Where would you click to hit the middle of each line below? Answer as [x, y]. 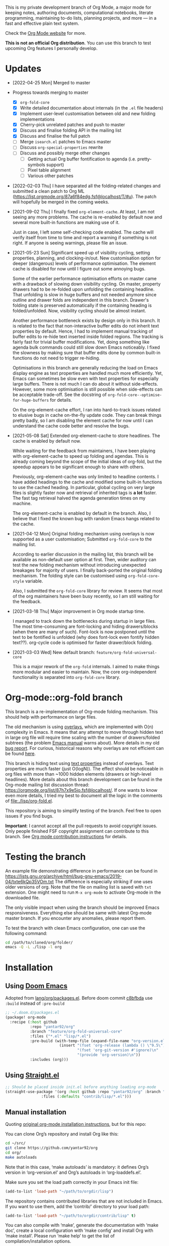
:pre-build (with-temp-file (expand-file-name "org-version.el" [99, 1041]
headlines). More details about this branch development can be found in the [84, 779]
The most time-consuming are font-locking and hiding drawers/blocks [85, 626]
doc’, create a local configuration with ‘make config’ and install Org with [79, 1230]
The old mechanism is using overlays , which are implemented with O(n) [79, 727]
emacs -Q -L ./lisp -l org [33, 947]
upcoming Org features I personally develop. [52, 48]
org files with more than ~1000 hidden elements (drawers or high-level [78, 774]
